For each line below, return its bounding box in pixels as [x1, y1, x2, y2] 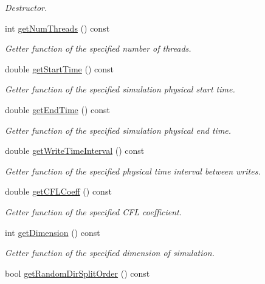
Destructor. [5, 1, 47, 13]
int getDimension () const [5, 226, 100, 238]
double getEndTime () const [5, 103, 110, 116]
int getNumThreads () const [5, 21, 110, 34]
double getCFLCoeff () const [5, 185, 112, 198]
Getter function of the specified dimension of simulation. [5, 246, 215, 259]
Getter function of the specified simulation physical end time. [5, 123, 232, 136]
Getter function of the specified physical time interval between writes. [5, 164, 261, 177]
